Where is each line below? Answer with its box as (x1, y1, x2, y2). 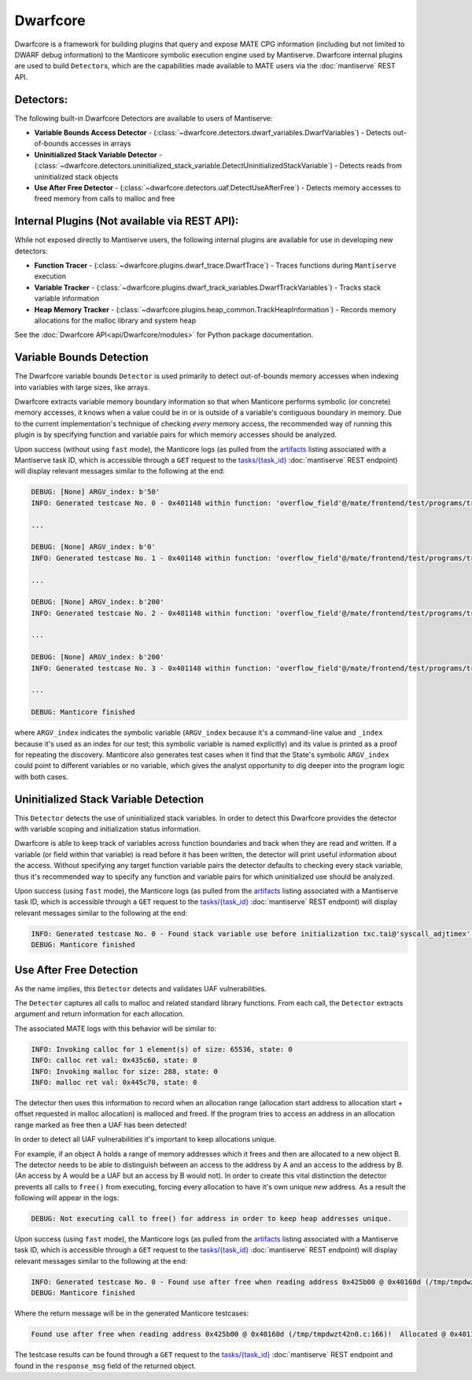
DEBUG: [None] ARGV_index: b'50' (31, 488, 160, 496)
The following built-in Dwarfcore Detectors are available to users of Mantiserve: (14, 113, 273, 123)
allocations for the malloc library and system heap (34, 315, 197, 325)
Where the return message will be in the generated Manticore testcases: (14, 1308, 249, 1318)
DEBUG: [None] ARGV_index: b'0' (31, 543, 157, 552)
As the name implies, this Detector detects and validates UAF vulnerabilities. (14, 983, 267, 993)
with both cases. (14, 772, 68, 781)
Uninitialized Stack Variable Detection (14, 792, 205, 806)
